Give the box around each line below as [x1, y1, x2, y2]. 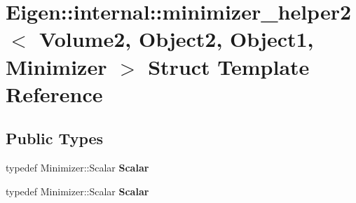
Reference [6, 79, 103, 108]
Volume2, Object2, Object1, [39, 24, 314, 53]
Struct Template [148, 52, 310, 80]
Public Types [6, 127, 104, 149]
